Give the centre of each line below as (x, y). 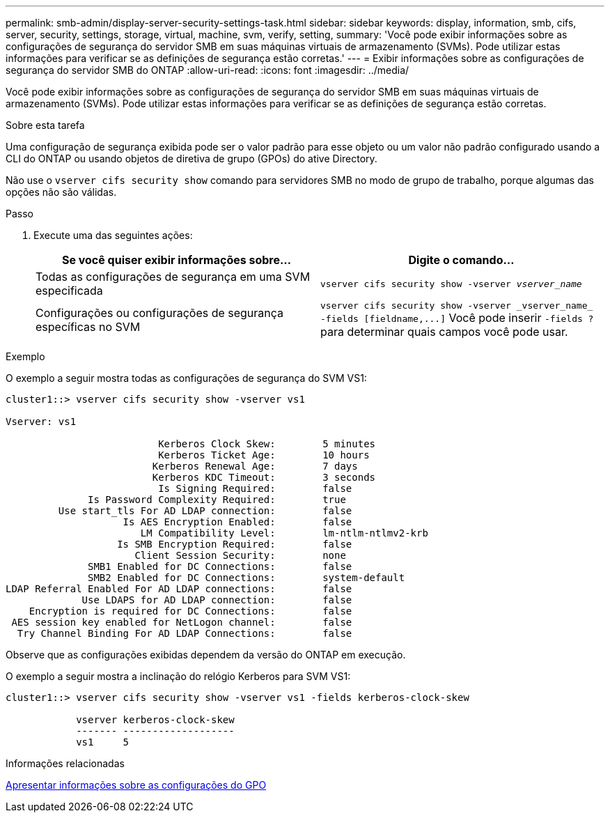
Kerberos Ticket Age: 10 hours (264, 455)
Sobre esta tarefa (45, 125)
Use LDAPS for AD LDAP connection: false (217, 600)
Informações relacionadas (65, 763)
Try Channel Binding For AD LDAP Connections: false (185, 633)
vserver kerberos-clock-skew (155, 720)
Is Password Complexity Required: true (217, 500)
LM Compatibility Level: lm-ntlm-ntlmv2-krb (284, 533)
